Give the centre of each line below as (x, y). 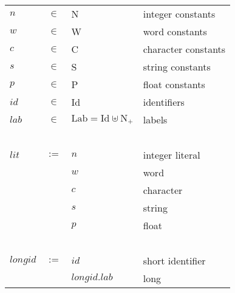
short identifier (174, 260)
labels (155, 119)
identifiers (164, 102)
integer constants (179, 14)
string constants (177, 67)
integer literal (172, 155)
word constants (175, 31)
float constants (174, 84)
